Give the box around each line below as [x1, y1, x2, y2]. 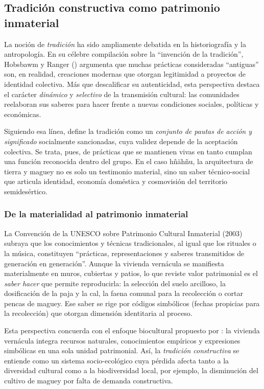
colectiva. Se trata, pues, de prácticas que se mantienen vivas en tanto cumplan [4, 146, 252, 156]
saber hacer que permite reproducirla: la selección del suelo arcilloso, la [4, 278, 226, 288]
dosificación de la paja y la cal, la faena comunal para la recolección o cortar [4, 288, 244, 299]
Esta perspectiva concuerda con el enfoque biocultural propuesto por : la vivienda [4, 325, 260, 336]
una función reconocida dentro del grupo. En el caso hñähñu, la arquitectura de [4, 156, 253, 167]
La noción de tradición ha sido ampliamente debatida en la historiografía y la [4, 38, 246, 49]
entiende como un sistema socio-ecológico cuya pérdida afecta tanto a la [4, 355, 229, 365]
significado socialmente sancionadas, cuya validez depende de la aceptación [4, 135, 238, 146]
